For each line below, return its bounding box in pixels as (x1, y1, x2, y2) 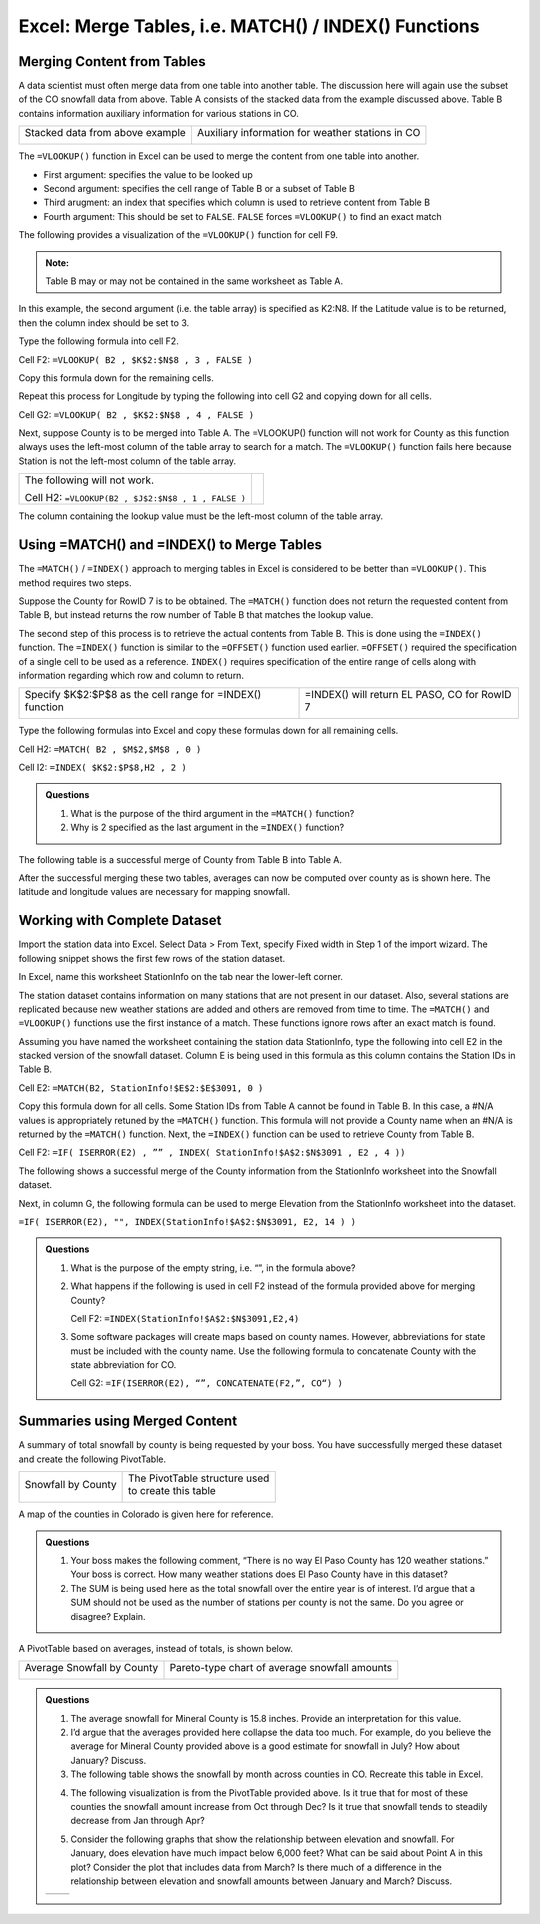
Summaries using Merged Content (18, 1413, 238, 1430)
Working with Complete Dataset (18, 912, 222, 929)
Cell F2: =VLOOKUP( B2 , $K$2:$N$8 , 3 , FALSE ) (18, 353, 254, 365)
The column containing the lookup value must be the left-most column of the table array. (18, 510, 384, 522)
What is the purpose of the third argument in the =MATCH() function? (70, 807, 355, 819)
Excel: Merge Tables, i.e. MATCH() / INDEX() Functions (18, 15, 480, 37)
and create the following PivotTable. (18, 1453, 167, 1465)
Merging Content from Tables (18, 53, 206, 70)
